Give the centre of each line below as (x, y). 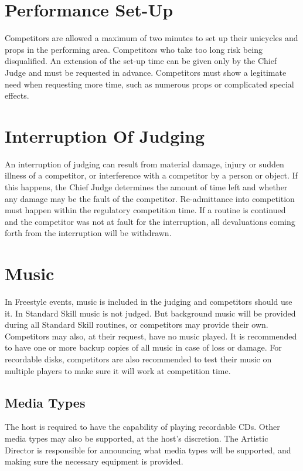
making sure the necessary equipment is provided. (94, 461)
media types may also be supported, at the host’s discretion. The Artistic (137, 438)
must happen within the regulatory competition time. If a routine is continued (145, 210)
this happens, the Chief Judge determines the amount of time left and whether (146, 187)
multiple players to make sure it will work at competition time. (118, 370)
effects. (17, 95)
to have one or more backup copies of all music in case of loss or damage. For (143, 347)
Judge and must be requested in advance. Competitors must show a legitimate (146, 72)
